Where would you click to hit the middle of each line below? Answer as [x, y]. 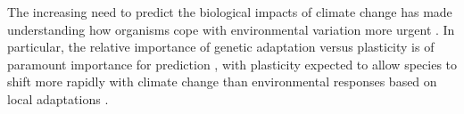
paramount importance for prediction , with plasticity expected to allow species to [232, 64]
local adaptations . [58, 98]
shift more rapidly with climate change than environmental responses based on [222, 81]
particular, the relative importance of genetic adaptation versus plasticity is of [221, 47]
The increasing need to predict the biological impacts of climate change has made [230, 12]
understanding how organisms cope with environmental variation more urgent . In [231, 29]
